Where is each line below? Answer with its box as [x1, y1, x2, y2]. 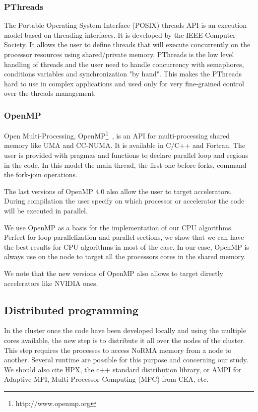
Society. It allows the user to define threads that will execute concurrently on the [4, 39, 251, 50]
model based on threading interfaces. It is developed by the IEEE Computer [4, 29, 236, 40]
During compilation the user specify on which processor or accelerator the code [4, 196, 245, 206]
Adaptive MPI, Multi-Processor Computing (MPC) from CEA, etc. [4, 374, 209, 384]
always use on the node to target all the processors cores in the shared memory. [4, 251, 246, 262]
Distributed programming [4, 302, 139, 317]
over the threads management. [4, 88, 96, 98]
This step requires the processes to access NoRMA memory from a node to [4, 344, 232, 355]
